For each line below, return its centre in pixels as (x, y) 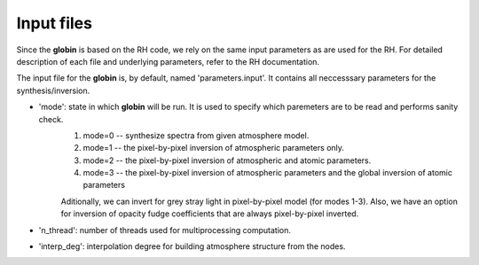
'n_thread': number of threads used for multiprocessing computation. (165, 230)
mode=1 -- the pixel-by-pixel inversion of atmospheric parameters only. (214, 148)
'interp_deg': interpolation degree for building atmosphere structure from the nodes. (192, 246)
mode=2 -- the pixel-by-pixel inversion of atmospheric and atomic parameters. (227, 160)
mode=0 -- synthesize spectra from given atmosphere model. (196, 135)
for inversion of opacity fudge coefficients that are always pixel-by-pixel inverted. (210, 214)
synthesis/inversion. (53, 90)
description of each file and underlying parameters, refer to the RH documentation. (168, 61)
